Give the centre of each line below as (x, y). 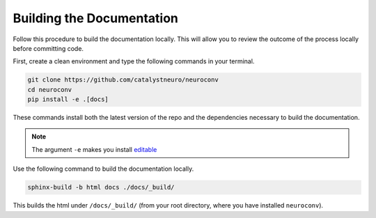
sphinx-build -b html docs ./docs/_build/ (101, 187)
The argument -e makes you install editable (94, 149)
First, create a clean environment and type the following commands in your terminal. (134, 61)
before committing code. (48, 48)
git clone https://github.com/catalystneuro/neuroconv (123, 80)
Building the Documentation (96, 18)
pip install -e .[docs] (68, 100)
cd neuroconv (50, 89)
